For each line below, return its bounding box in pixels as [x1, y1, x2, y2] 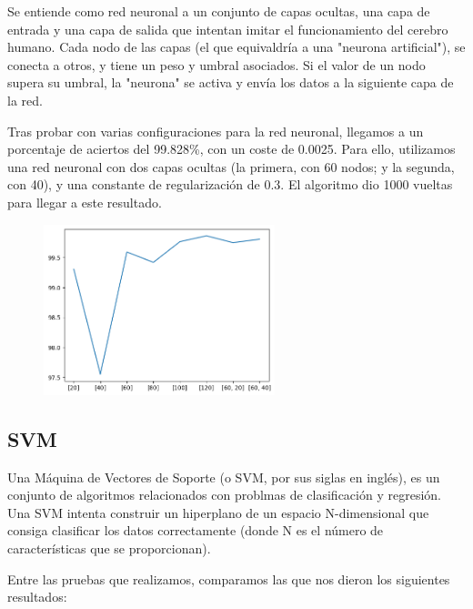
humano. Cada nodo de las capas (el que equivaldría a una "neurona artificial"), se [7, 37, 466, 56]
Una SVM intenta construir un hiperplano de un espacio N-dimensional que [7, 502, 429, 522]
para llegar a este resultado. [7, 192, 162, 211]
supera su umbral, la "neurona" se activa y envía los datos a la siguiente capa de [7, 73, 454, 92]
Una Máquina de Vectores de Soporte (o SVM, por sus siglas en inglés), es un [7, 467, 440, 486]
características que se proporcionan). [7, 538, 211, 557]
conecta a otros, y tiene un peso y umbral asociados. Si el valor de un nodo [7, 55, 426, 74]
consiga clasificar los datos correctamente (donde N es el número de [7, 521, 384, 540]
